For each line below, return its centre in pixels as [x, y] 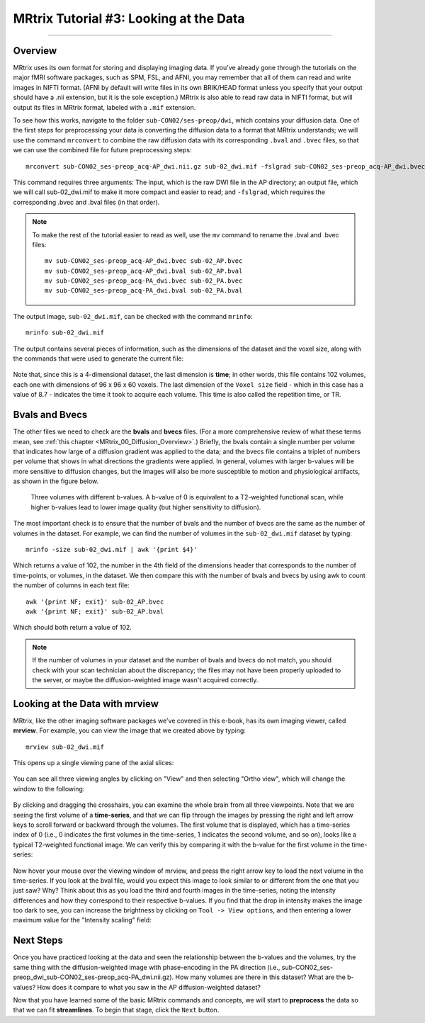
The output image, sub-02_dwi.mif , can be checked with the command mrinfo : [133, 316]
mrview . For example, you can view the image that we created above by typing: [129, 730]
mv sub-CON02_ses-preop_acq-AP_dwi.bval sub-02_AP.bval [144, 271]
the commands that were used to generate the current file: [98, 358]
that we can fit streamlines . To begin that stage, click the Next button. [116, 1010]
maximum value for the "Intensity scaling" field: [82, 920]
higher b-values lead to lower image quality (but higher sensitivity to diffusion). [146, 507]
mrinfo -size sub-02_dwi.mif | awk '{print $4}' [112, 550]
